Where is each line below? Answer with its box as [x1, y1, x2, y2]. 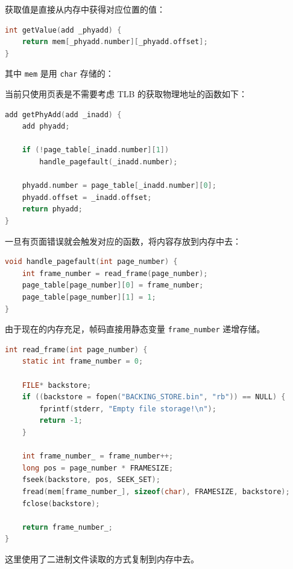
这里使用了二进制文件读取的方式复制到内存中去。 [5, 552, 199, 565]
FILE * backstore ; [22, 381, 92, 390]
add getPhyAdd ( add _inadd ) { [5, 110, 122, 119]
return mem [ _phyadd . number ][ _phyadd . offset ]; [22, 37, 208, 47]
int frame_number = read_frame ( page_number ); [22, 269, 208, 278]
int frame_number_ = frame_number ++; [22, 452, 174, 461]
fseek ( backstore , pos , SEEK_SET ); [22, 475, 160, 484]
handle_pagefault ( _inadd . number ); [39, 158, 178, 166]
